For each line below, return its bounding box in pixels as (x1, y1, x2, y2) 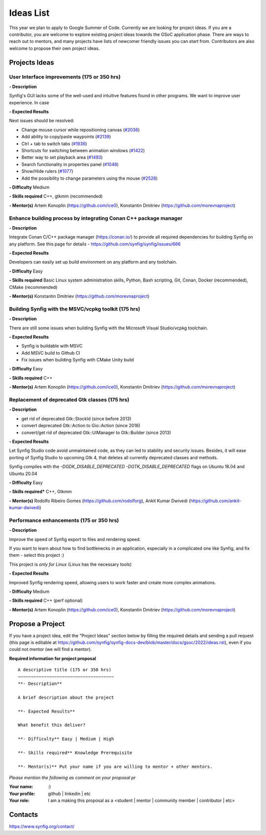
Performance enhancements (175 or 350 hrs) (9, 517, 119, 523)
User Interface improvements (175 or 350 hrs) (9, 73, 121, 80)
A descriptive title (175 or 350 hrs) (18, 667, 112, 673)
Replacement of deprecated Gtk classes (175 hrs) (9, 397, 130, 403)
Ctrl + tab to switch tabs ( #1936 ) (21, 141, 87, 147)
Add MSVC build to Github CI (21, 350, 81, 356)
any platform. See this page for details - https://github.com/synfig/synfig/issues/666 (9, 241, 181, 247)
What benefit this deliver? (18, 722, 86, 728)
